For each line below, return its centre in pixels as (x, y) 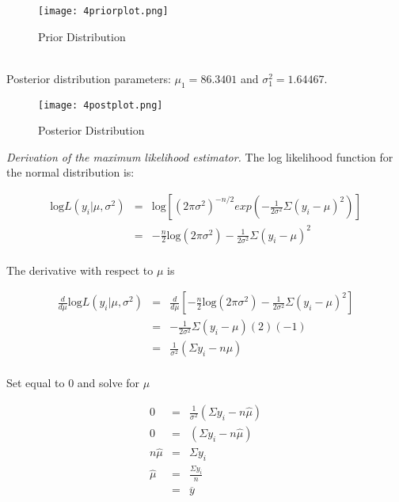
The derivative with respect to (80, 270)
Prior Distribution (82, 36)
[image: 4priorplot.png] (103, 11)
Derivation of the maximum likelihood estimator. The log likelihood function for (200, 156)
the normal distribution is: (70, 172)
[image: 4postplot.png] (101, 105)
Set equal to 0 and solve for (73, 383)
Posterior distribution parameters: (89, 78)
